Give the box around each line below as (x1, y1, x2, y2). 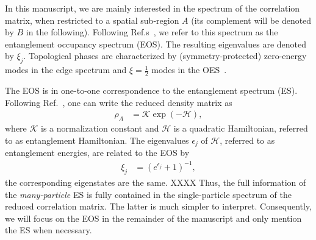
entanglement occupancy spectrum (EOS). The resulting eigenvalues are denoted (5, 37, 307, 50)
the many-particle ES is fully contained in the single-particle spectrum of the (5, 188, 292, 200)
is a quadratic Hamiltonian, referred (173, 122, 308, 135)
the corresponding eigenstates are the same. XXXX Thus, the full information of (5, 175, 306, 188)
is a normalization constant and (41, 122, 159, 135)
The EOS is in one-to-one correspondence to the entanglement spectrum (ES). (5, 84, 298, 96)
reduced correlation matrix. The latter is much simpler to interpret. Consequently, (5, 200, 312, 213)
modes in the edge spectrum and (5, 63, 127, 76)
